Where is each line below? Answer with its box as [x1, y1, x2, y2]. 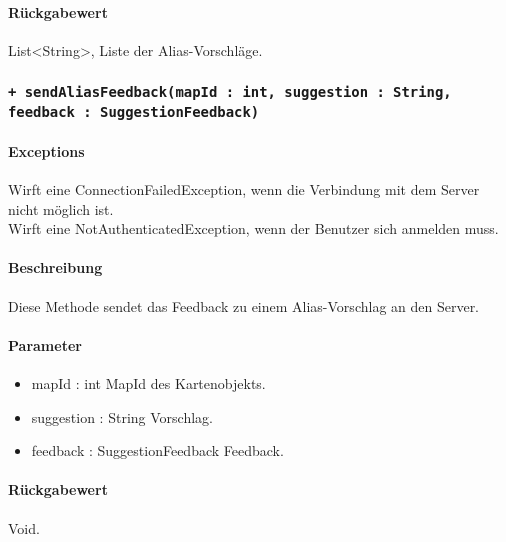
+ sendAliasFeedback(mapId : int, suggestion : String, [8, 84, 452, 101]
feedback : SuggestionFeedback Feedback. [31, 440, 284, 461]
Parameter [8, 334, 82, 355]
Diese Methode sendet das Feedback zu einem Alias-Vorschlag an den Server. [8, 295, 480, 316]
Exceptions [8, 140, 85, 161]
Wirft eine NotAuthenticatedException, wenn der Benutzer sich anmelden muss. [8, 218, 499, 239]
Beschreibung [8, 257, 103, 278]
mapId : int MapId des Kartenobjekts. [31, 373, 266, 394]
